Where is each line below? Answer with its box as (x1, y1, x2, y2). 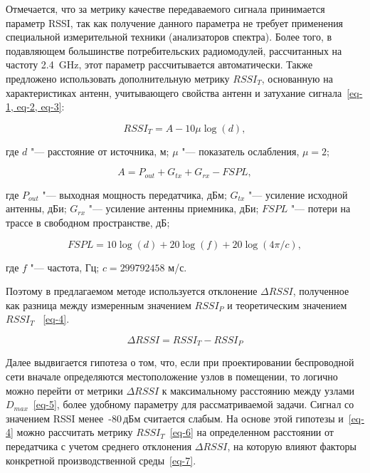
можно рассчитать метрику (16, 425, 133, 440)
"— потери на (290, 201, 351, 216)
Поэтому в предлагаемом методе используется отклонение (6, 284, 258, 298)
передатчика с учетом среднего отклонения (6, 438, 192, 453)
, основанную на (261, 71, 333, 85)
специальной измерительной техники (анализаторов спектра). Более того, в (6, 29, 332, 44)
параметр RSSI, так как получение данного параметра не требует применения (6, 15, 344, 30)
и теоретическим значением (227, 297, 347, 312)
